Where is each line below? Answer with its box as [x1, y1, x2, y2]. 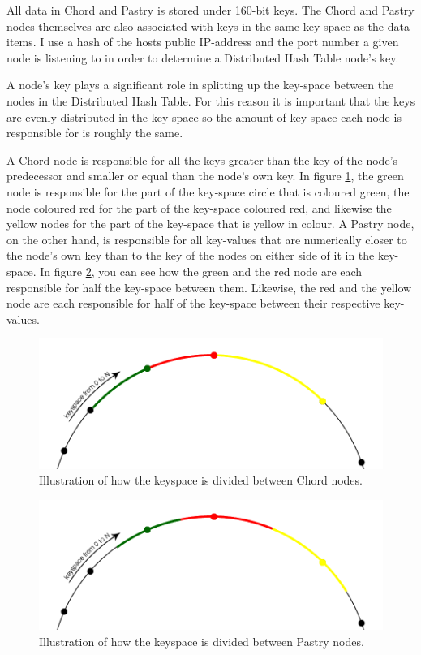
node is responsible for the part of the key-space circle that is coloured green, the [6, 183, 410, 200]
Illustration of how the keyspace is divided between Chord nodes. [39, 472, 363, 489]
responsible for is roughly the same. [6, 124, 183, 141]
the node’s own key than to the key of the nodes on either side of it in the [6, 247, 375, 264]
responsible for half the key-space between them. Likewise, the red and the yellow [6, 278, 412, 295]
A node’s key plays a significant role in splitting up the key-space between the [6, 76, 394, 93]
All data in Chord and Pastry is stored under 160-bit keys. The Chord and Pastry [6, 2, 415, 18]
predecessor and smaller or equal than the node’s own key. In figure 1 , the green [6, 167, 404, 184]
